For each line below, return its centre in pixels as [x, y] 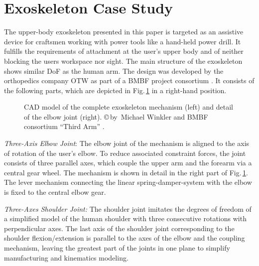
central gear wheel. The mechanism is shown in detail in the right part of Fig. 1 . [126, 172]
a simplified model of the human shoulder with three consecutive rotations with [125, 218]
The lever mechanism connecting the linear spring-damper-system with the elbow [128, 182]
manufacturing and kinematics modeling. [66, 257]
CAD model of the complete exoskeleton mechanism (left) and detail [129, 107]
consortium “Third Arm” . [64, 126]
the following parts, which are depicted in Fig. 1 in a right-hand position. [115, 90]
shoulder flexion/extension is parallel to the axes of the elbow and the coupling [125, 238]
